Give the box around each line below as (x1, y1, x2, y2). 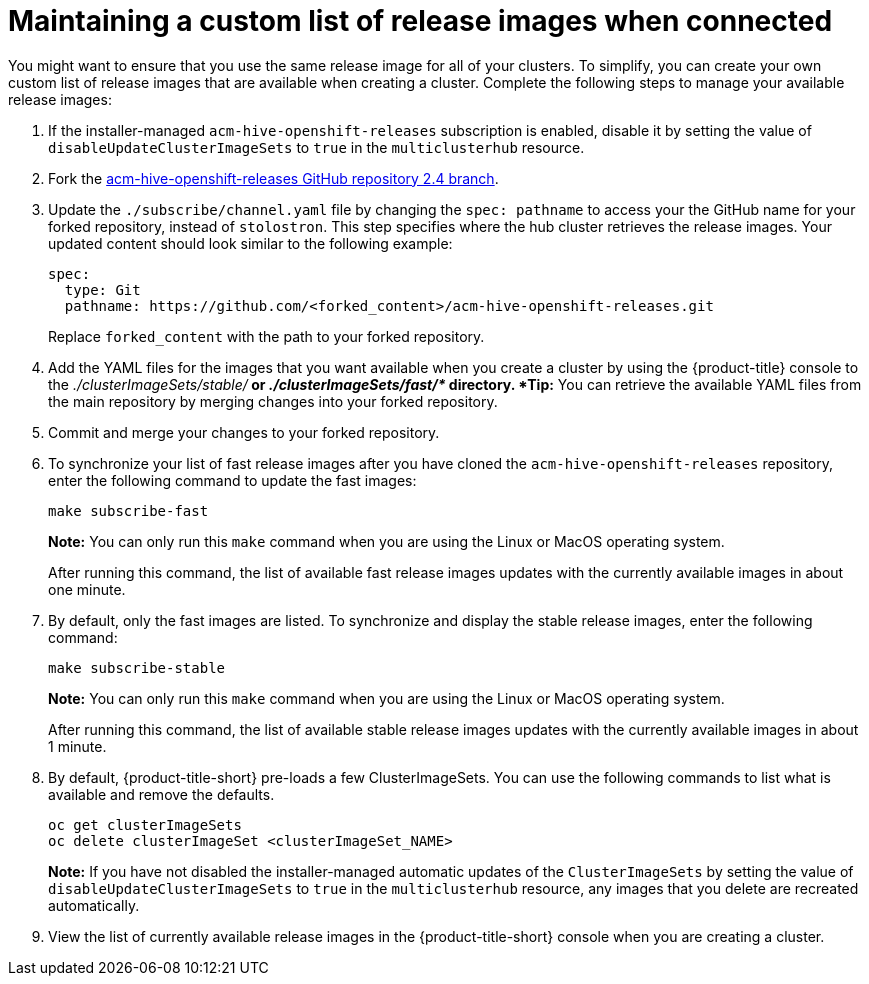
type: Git (64, 281, 141, 298)
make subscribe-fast (48, 502, 209, 519)
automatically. (48, 896, 140, 914)
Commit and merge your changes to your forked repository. (48, 423, 440, 441)
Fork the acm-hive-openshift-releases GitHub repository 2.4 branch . (48, 169, 499, 187)
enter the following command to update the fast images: (48, 471, 417, 489)
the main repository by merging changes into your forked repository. (48, 392, 498, 410)
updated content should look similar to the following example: (48, 234, 453, 252)
